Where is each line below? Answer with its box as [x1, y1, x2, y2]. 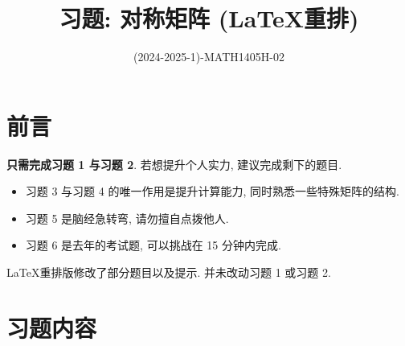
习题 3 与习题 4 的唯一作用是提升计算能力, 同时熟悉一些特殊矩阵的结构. [25, 183, 399, 200]
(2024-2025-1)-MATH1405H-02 [133, 48, 284, 65]
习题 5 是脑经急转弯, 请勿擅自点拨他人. [25, 209, 229, 226]
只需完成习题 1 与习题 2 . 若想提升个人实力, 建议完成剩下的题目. [6, 155, 342, 172]
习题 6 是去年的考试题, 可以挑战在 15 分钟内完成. [25, 237, 281, 253]
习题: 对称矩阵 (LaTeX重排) [59, 2, 359, 35]
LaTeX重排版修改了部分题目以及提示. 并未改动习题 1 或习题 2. [6, 264, 331, 281]
